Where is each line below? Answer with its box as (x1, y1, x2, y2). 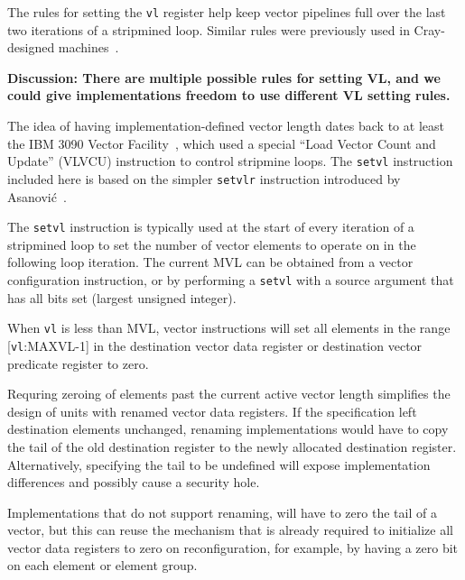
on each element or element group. (7, 556, 198, 575)
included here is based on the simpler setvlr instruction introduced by (7, 169, 401, 188)
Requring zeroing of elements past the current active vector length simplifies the (7, 384, 451, 403)
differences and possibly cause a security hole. (7, 473, 260, 492)
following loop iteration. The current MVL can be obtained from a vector (7, 253, 414, 272)
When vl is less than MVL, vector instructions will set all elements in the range (7, 318, 451, 337)
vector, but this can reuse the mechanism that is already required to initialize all (7, 520, 453, 539)
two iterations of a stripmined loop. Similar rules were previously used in (7, 20, 410, 39)
